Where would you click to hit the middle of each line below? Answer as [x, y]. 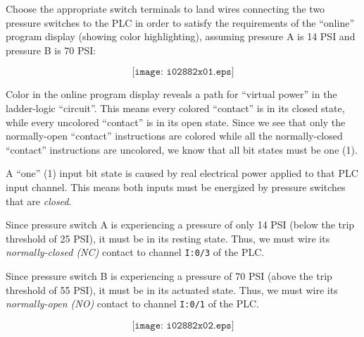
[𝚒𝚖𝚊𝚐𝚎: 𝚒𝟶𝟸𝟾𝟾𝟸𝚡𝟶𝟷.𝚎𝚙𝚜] [183, 72]
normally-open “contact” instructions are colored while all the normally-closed [174, 136]
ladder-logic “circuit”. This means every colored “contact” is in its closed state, [175, 108]
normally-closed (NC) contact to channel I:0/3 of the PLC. [135, 252]
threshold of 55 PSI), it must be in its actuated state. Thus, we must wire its [172, 289]
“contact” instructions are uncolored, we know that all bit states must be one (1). [182, 149]
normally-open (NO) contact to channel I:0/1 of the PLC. [132, 304]
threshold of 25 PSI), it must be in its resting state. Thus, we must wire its [168, 238]
